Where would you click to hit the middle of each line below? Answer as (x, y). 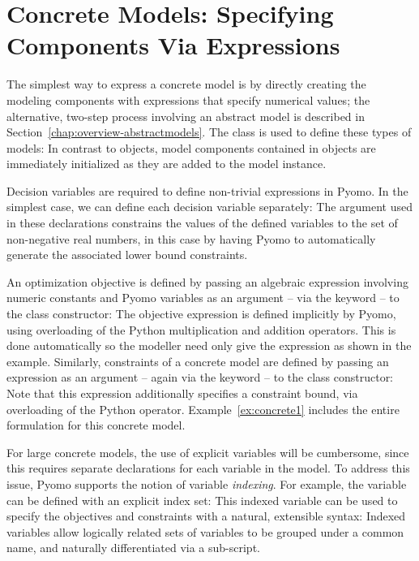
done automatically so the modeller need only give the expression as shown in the (209, 345)
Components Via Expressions (173, 45)
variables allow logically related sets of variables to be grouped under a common (205, 531)
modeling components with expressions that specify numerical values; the (188, 99)
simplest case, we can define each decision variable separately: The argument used (210, 207)
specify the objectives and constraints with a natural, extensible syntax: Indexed (206, 516)
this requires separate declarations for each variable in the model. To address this (208, 468)
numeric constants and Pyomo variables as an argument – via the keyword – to (203, 298)
